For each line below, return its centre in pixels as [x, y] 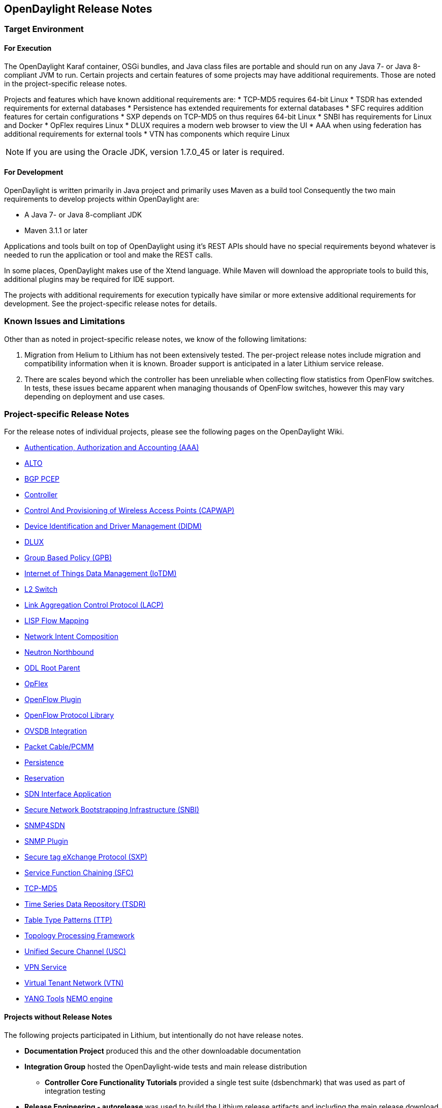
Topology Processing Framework [80, 936]
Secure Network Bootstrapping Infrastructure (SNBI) [112, 810]
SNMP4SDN [45, 826]
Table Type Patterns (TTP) [68, 920]
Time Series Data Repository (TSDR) [85, 904]
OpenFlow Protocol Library [69, 715]
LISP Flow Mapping [57, 621]
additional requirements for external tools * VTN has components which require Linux [147, 134]
